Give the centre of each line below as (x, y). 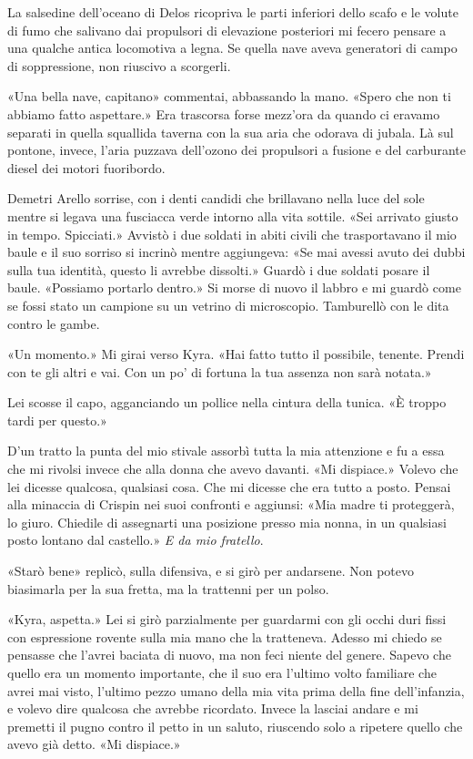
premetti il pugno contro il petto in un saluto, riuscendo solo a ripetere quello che (235, 726)
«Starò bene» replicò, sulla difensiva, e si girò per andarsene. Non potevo (211, 571)
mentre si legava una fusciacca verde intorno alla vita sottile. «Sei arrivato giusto (233, 215)
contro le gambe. (54, 323)
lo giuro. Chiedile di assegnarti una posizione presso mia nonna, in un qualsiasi (227, 522)
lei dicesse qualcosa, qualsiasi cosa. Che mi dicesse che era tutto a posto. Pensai (229, 486)
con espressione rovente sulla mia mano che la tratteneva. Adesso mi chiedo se (225, 636)
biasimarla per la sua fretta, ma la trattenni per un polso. (168, 588)
